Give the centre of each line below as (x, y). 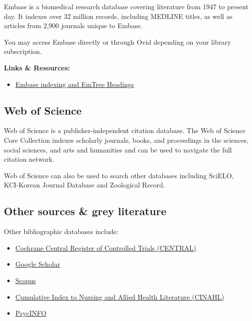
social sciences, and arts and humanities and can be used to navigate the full (118, 149)
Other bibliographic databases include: (61, 231)
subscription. (23, 51)
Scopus (25, 280)
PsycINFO (31, 313)
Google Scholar (38, 264)
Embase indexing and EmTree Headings (75, 84)
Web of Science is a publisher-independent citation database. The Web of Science (125, 130)
